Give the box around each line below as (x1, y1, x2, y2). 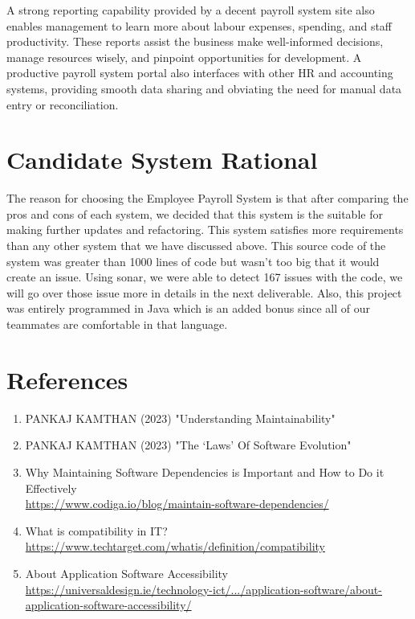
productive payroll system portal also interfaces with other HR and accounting (6, 64, 393, 81)
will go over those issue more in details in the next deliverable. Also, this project (6, 284, 402, 301)
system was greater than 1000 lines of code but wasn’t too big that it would (6, 252, 380, 269)
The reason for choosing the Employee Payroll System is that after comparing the (6, 190, 409, 207)
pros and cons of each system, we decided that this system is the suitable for (6, 205, 383, 222)
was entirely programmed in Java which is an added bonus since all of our (6, 300, 370, 317)
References (6, 363, 128, 396)
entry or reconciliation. (6, 96, 119, 113)
